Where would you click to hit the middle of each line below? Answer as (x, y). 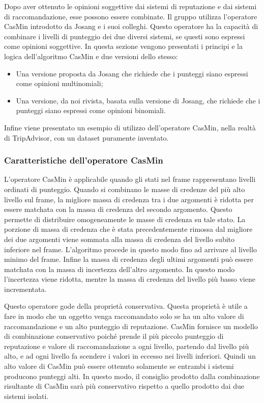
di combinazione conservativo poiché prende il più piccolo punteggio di (114, 336)
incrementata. (25, 289)
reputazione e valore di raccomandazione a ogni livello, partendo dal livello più (127, 346)
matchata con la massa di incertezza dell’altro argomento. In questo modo (120, 269)
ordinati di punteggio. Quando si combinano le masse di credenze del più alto (125, 189)
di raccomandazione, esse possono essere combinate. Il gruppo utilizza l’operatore (131, 16)
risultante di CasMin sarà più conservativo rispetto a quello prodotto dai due (124, 386)
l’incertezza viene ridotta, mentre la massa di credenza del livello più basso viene (130, 279)
